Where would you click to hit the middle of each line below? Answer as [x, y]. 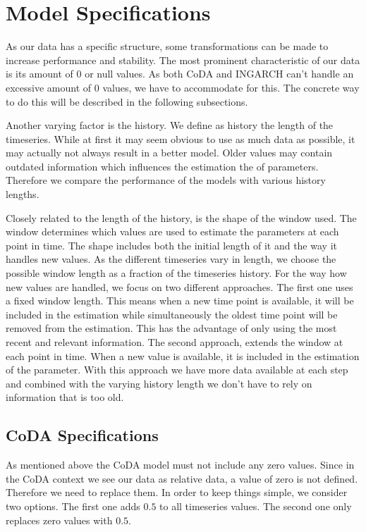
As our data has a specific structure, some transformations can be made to [167, 46]
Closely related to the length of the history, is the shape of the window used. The [181, 217]
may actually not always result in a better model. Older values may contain [169, 153]
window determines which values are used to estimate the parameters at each [172, 231]
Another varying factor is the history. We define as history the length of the [170, 125]
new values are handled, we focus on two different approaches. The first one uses [179, 286]
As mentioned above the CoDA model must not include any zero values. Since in [180, 465]
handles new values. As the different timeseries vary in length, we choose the [171, 259]
